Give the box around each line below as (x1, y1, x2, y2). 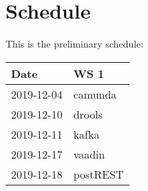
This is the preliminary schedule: (6, 37, 144, 51)
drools (73, 105, 103, 122)
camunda (73, 86, 117, 102)
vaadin (73, 145, 105, 162)
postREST (73, 165, 124, 182)
